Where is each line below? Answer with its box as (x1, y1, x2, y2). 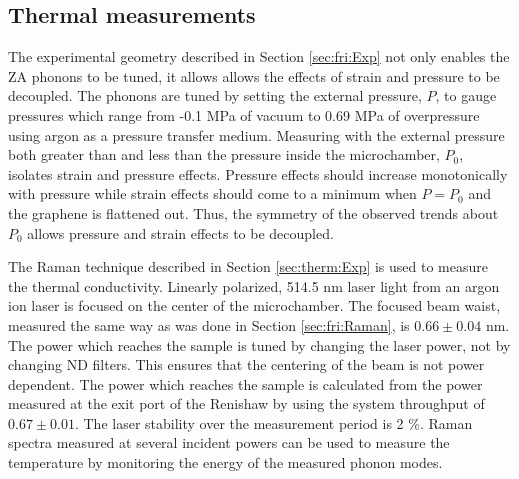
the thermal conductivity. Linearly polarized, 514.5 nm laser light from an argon (8, 275, 500, 296)
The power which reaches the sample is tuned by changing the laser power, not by (8, 334, 511, 355)
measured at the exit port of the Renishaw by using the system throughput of (8, 393, 485, 414)
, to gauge (435, 85, 497, 106)
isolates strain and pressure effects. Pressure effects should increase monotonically (8, 163, 508, 184)
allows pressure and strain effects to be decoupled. (27, 222, 334, 243)
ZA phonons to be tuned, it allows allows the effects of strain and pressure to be (8, 65, 500, 86)
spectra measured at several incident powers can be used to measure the (8, 432, 450, 453)
